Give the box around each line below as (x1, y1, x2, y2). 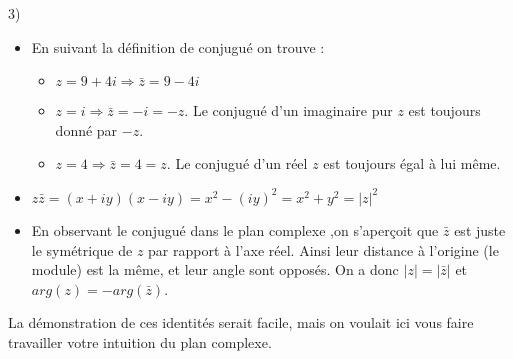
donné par (55, 119, 118, 140)
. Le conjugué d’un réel (166, 153, 308, 174)
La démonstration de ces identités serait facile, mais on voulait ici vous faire (8, 312, 474, 333)
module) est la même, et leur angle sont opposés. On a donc (31, 259, 399, 280)
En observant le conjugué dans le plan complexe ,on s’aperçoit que (31, 219, 439, 240)
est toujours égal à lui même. (323, 153, 501, 174)
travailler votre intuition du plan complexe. (8, 331, 272, 352)
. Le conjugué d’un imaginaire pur (184, 100, 393, 121)
